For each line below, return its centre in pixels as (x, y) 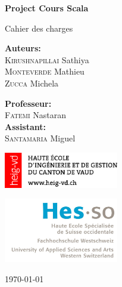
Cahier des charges (39, 28)
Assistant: (26, 126)
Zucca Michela (32, 83)
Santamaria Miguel (40, 138)
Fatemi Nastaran (36, 115)
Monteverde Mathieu (45, 71)
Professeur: (28, 103)
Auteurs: (23, 48)
